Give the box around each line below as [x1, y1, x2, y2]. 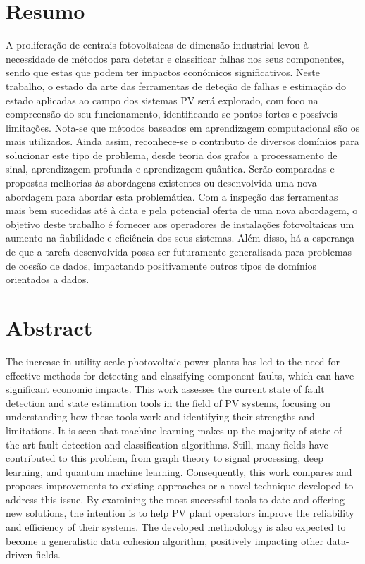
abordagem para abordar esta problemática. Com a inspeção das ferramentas [6, 189, 338, 203]
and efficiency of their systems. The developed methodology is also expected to [6, 520, 346, 534]
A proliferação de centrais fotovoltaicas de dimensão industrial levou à [6, 37, 309, 52]
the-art [6, 437, 36, 451]
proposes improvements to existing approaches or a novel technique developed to [6, 478, 354, 493]
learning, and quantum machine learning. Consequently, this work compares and [6, 464, 352, 479]
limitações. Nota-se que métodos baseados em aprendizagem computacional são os [6, 120, 360, 134]
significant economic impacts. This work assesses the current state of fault [6, 382, 325, 396]
